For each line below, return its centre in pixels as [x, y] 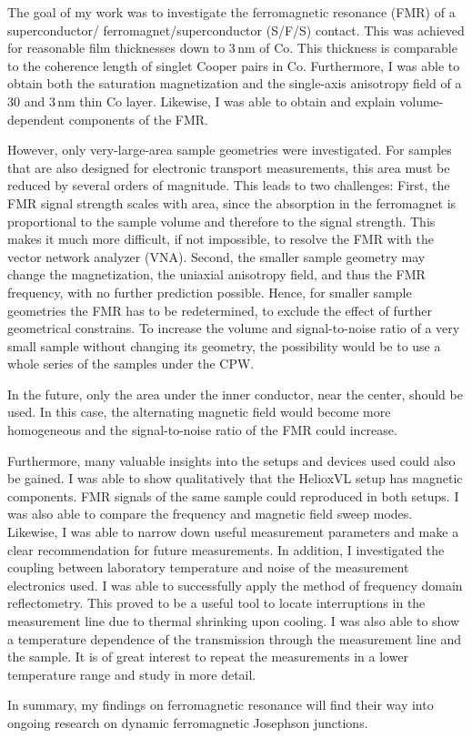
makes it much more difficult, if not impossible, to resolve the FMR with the [221, 239]
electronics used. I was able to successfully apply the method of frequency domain [235, 585]
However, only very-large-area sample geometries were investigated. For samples [230, 150]
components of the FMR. [138, 119]
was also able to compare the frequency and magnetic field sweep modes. [210, 514]
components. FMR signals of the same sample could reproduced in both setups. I [233, 495]
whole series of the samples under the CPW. [131, 364]
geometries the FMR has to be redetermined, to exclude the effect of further [220, 310]
